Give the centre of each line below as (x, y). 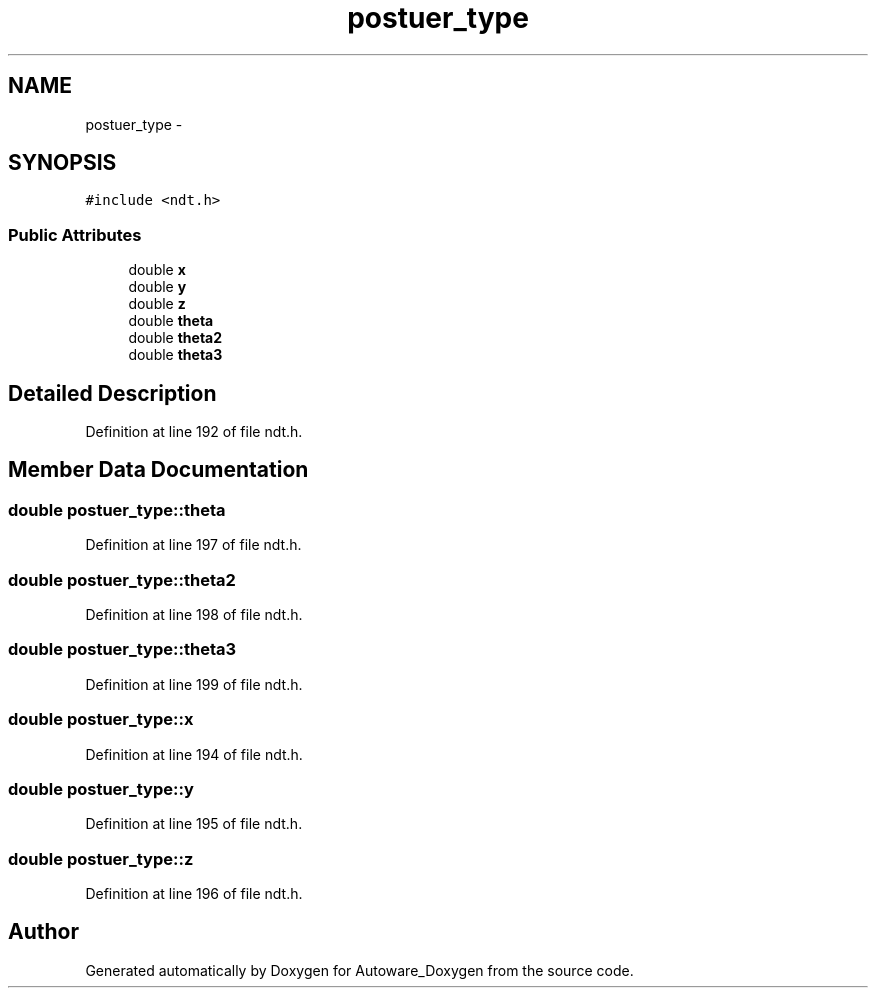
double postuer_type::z (101, 858)
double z (157, 304)
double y (157, 287)
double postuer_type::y (101, 788)
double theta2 (175, 338)
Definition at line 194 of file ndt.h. (194, 754)
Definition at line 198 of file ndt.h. (194, 614)
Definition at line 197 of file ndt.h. (193, 545)
